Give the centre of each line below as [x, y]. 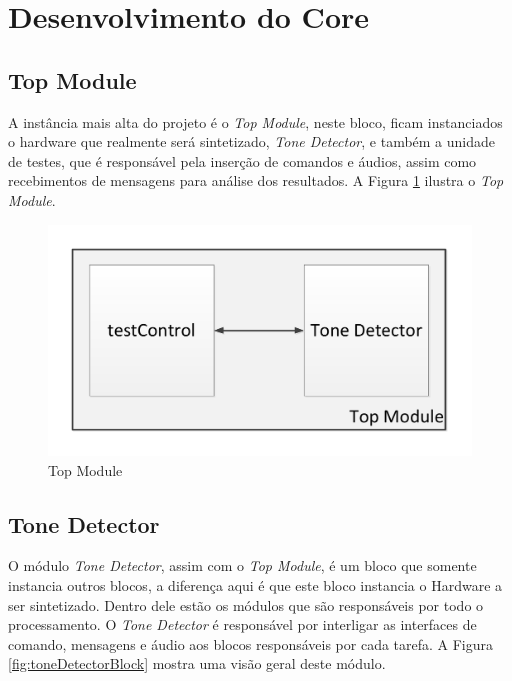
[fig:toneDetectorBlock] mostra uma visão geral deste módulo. [197, 663]
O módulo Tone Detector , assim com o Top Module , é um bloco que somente [242, 565]
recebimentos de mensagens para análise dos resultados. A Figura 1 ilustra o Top [256, 180]
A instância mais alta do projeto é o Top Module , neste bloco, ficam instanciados [255, 121]
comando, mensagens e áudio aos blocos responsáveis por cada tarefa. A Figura [251, 643]
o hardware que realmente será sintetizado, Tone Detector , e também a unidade [252, 141]
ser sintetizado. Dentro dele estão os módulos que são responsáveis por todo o [246, 604]
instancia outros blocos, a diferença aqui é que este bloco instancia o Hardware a [255, 584]
